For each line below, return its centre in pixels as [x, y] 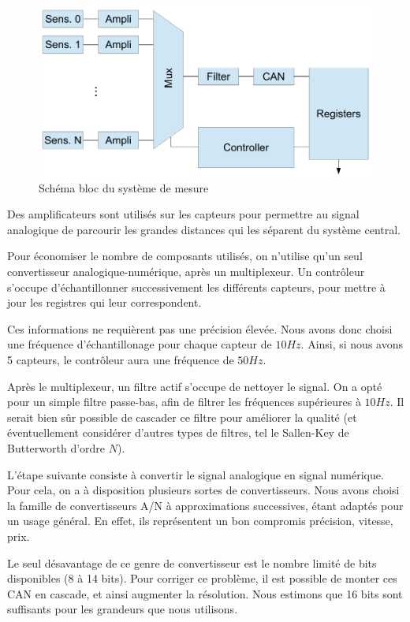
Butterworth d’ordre [56, 448]
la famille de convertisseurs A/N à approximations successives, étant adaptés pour [205, 505]
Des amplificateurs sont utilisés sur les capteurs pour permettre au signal [183, 214]
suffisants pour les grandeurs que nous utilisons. [123, 609]
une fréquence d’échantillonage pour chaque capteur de [140, 344]
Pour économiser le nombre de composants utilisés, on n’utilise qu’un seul [185, 256]
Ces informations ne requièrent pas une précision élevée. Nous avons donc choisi [200, 328]
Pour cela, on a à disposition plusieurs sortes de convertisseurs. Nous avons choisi [203, 490]
